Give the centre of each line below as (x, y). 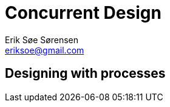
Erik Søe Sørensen (42, 40)
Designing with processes (85, 74)
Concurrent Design (83, 13)
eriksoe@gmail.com (45, 50)
